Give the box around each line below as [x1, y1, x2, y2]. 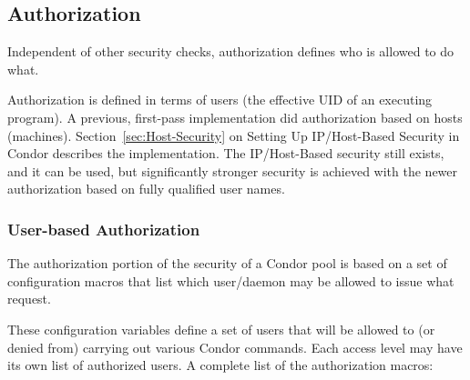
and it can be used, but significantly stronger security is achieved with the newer [7, 161, 458, 180]
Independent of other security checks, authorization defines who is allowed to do [7, 42, 455, 61]
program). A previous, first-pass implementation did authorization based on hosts [7, 107, 463, 126]
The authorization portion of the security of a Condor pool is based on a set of [7, 254, 447, 273]
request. [7, 289, 51, 308]
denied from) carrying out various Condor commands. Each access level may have [7, 337, 463, 356]
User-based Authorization [7, 217, 200, 240]
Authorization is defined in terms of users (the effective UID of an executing [7, 90, 433, 109]
